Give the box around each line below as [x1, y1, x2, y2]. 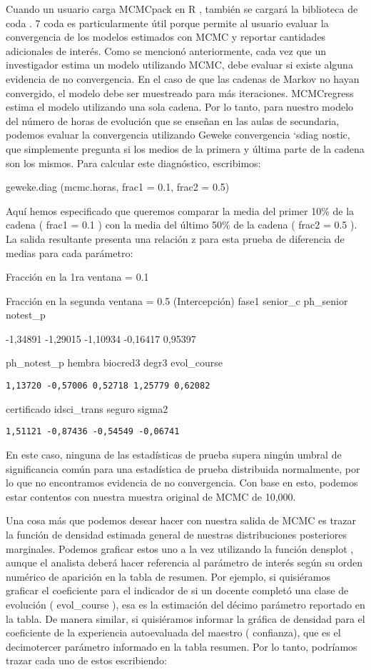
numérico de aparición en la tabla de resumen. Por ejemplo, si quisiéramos [6, 569, 330, 584]
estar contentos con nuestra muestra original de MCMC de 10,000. [6, 489, 296, 504]
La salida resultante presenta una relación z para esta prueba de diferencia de [6, 231, 345, 246]
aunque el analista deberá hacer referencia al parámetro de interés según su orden [6, 555, 362, 570]
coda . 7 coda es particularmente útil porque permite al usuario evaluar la [6, 15, 329, 30]
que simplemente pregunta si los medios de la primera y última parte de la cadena [6, 141, 365, 156]
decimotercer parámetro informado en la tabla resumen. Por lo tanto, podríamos [6, 639, 357, 654]
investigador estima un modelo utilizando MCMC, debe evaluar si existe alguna [6, 57, 353, 72]
